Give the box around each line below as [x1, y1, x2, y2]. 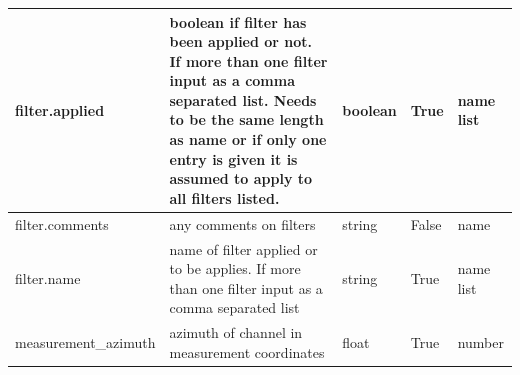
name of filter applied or [169, 238, 318, 259]
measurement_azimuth [15, 331, 156, 352]
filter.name [15, 267, 81, 288]
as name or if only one [169, 129, 327, 150]
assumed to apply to [169, 168, 313, 189]
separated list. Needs [169, 89, 317, 110]
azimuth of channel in [169, 322, 303, 343]
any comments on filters [169, 213, 316, 234]
